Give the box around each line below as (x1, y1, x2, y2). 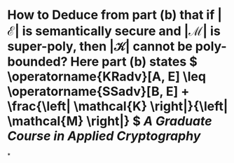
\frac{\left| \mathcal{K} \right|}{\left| (7, 99, 228, 115)
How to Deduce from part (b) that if (7, 7, 215, 23)
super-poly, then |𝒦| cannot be (7, 38, 193, 55)
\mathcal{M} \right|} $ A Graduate (7, 113, 212, 129)
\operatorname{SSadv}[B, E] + (7, 84, 190, 99)
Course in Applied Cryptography (7, 128, 201, 144)
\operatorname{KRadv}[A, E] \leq (7, 69, 207, 85)
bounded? (7, 54, 68, 70)
